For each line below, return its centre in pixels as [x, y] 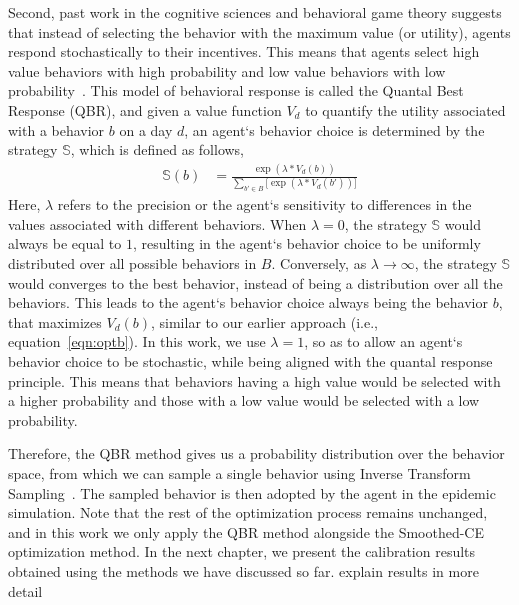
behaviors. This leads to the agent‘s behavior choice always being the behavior [248, 302]
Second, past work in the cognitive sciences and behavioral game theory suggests [255, 12]
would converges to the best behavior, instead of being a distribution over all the [255, 282]
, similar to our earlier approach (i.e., [265, 321]
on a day [146, 129]
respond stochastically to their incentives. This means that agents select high [244, 51]
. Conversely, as [319, 263]
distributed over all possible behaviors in [132, 263]
